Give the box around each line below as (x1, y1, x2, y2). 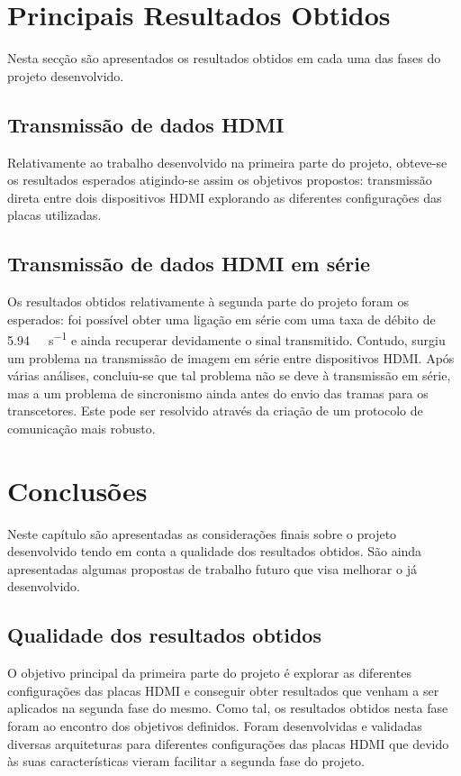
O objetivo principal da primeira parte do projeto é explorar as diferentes (7, 663, 411, 682)
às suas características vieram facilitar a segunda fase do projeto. (7, 752, 365, 771)
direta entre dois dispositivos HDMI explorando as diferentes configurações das (7, 187, 442, 206)
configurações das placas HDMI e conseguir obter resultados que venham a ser (7, 680, 439, 699)
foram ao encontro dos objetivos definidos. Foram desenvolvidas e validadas (7, 716, 422, 735)
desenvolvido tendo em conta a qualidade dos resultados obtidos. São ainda (7, 542, 422, 561)
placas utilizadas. (7, 205, 102, 224)
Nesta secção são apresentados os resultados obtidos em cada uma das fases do (7, 49, 441, 68)
